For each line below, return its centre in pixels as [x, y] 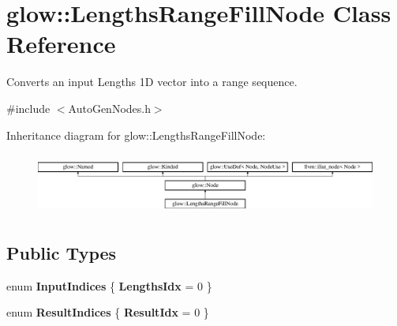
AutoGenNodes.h [109, 108]
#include [28, 108]
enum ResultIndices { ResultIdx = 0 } [108, 312]
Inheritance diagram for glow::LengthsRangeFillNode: [136, 135]
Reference [61, 44]
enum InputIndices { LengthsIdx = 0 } [109, 285]
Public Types [62, 252]
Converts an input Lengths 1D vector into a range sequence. [152, 82]
